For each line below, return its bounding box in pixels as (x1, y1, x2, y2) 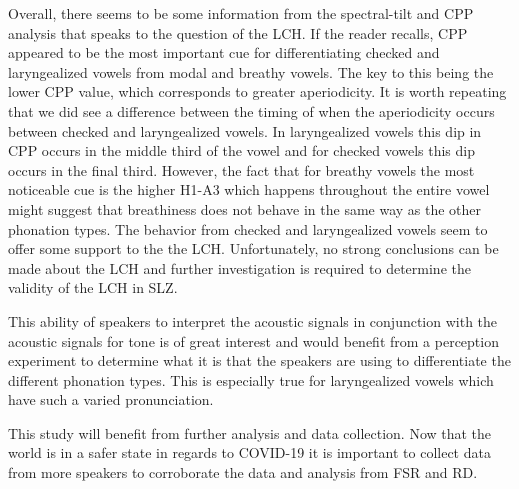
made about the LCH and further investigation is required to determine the (8, 257, 471, 278)
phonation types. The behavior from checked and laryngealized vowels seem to (8, 218, 488, 239)
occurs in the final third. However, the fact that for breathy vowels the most (8, 159, 475, 180)
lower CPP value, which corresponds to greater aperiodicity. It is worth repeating (8, 81, 507, 102)
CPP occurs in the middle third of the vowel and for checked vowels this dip (8, 140, 475, 161)
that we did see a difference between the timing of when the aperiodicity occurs (8, 100, 495, 121)
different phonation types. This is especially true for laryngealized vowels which (8, 369, 494, 390)
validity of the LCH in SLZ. (8, 277, 178, 298)
